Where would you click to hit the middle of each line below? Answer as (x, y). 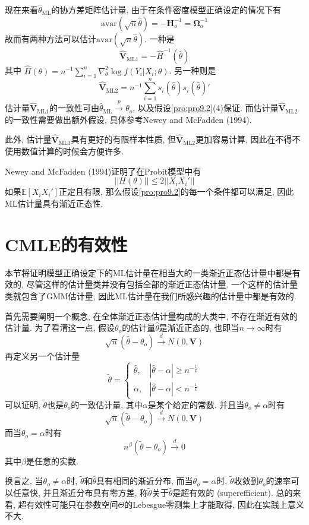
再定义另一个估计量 (42, 355)
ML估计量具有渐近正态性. (54, 203)
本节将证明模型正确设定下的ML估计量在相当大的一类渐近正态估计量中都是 (149, 272)
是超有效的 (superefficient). (223, 493)
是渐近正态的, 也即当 (199, 328)
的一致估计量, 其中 (107, 404)
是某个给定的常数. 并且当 (196, 404)
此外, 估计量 (28, 139)
